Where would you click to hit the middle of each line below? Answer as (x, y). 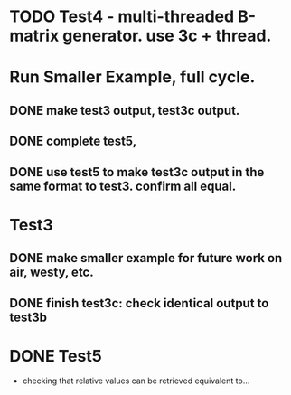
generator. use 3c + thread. (167, 36)
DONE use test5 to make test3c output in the (137, 172)
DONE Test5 (56, 356)
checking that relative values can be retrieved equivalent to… (136, 381)
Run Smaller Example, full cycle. (132, 77)
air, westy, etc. (52, 273)
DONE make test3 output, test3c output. (125, 110)
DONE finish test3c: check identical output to (139, 303)
